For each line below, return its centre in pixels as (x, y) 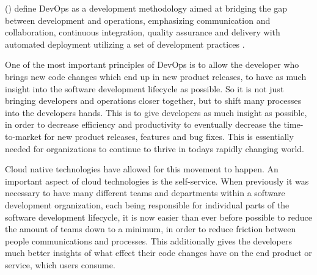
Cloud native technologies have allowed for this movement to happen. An (142, 169)
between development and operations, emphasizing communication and (138, 20)
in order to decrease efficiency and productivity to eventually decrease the (143, 124)
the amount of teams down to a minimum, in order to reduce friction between (151, 229)
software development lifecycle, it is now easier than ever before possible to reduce (158, 217)
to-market (23, 136)
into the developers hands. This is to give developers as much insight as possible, (156, 112)
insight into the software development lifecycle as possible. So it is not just (144, 88)
